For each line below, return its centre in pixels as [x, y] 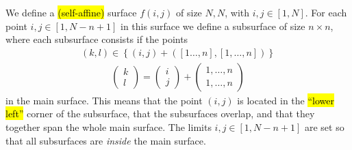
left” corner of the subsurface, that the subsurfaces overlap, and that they [160, 114]
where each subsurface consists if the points [97, 39]
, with [237, 12]
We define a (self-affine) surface [71, 12]
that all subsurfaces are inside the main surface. [106, 140]
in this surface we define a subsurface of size [213, 26]
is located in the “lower [286, 100]
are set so [324, 127]
